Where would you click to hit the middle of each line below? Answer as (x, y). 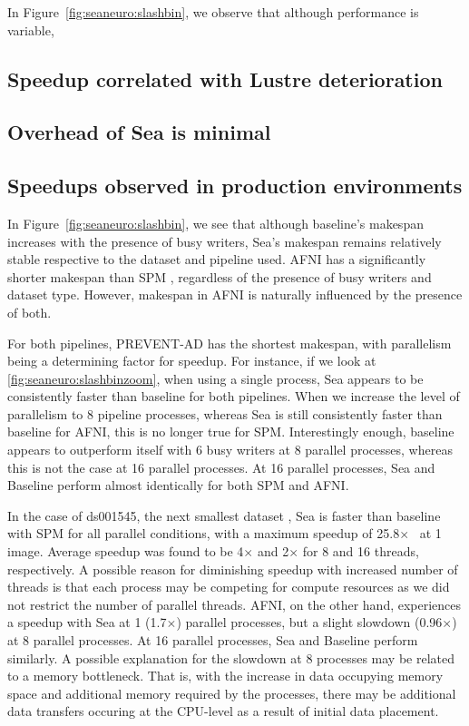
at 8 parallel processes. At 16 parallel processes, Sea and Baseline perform (213, 640)
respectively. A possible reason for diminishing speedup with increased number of (233, 569)
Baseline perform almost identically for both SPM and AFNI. (178, 485)
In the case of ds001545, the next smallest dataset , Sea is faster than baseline (224, 515)
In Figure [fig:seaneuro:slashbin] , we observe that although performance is (213, 12)
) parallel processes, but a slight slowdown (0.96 (309, 622)
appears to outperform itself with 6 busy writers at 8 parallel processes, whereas (230, 450)
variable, (31, 29)
